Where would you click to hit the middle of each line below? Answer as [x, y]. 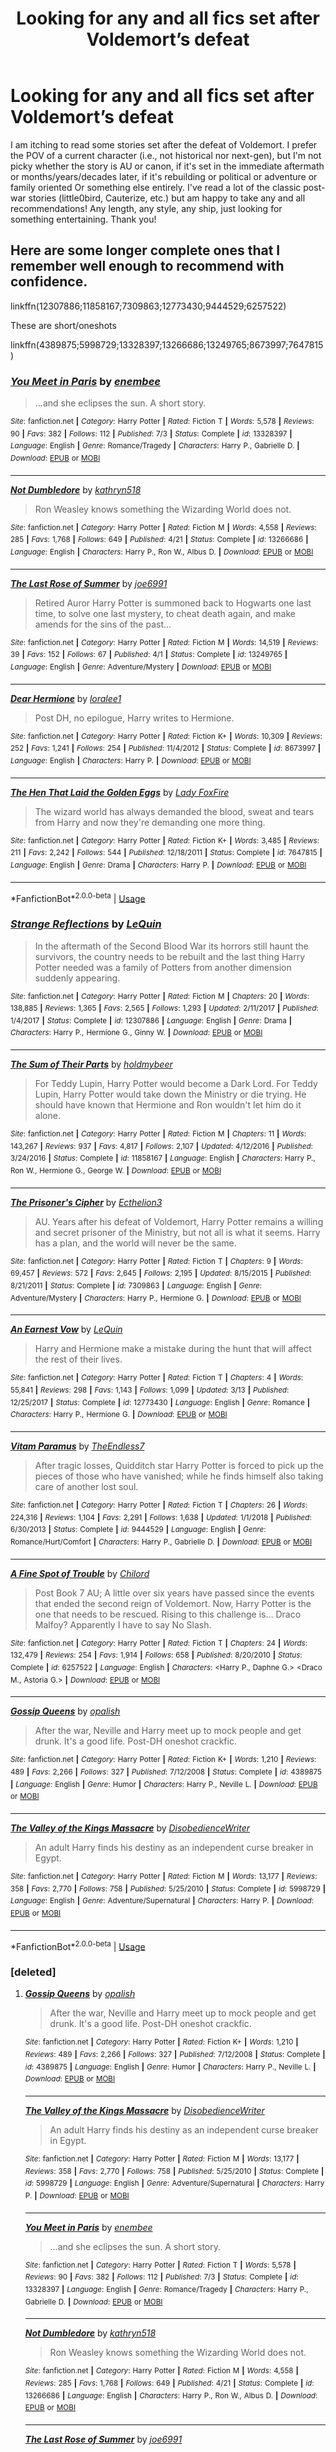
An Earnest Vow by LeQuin [66, 1329]
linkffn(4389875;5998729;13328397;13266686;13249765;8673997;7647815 [167, 344]
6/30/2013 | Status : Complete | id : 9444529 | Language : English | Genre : [138, 1530]
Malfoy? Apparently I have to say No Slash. [123, 1624]
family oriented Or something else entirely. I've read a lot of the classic [156, 187]
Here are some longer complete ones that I [145, 250]
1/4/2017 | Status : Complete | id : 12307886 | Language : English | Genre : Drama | [151, 1020]
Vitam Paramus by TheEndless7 [77, 1446]
